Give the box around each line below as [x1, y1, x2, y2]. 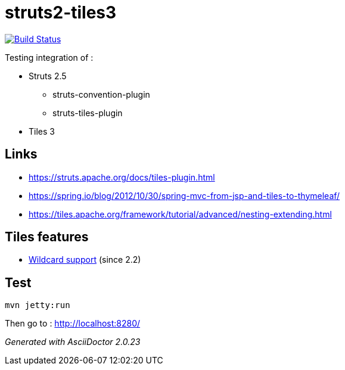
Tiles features [5, 229, 89, 245]
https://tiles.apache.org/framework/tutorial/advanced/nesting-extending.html [29, 209, 332, 219]
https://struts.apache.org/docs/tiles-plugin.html [29, 172, 215, 182]
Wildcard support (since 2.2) [29, 254, 141, 265]
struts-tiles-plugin [52, 107, 123, 118]
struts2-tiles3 [5, 2, 117, 23]
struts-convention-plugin [52, 89, 150, 100]
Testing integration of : [5, 52, 94, 63]
